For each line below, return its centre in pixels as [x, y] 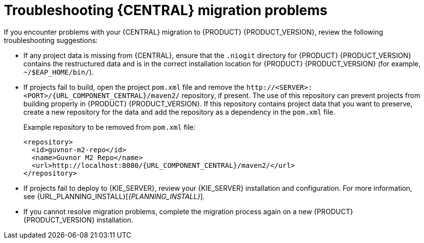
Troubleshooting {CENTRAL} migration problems [166, 10]
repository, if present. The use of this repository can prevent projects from [301, 95]
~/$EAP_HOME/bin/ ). [59, 72]
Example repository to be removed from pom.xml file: [110, 127]
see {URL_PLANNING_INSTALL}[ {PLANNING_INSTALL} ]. [114, 196]
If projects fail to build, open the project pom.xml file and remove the [134, 87]
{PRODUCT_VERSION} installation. [78, 220]
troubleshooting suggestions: [51, 40]
